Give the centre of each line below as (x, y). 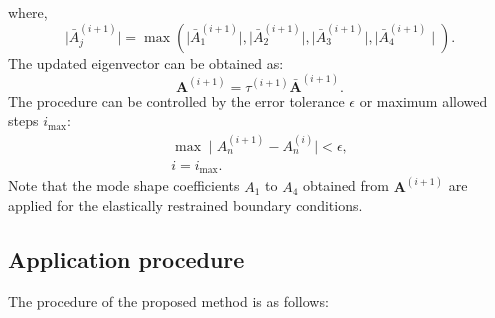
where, (28, 12)
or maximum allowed (423, 100)
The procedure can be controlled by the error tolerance (176, 100)
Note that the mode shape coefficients (124, 185)
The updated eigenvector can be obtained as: (146, 62)
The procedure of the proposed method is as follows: (168, 301)
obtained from (345, 185)
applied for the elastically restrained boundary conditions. (185, 205)
